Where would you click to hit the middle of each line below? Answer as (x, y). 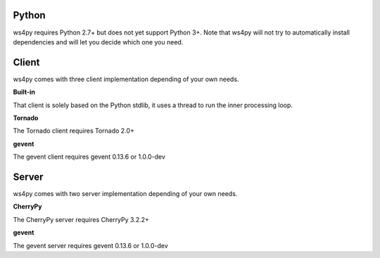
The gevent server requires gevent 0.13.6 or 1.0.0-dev (90, 245)
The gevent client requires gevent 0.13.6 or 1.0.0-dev (89, 157)
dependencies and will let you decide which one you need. (98, 42)
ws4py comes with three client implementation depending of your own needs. (126, 79)
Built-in (24, 92)
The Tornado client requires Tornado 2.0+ (74, 131)
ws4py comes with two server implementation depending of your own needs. (125, 194)
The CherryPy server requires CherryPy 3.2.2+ (81, 219)
